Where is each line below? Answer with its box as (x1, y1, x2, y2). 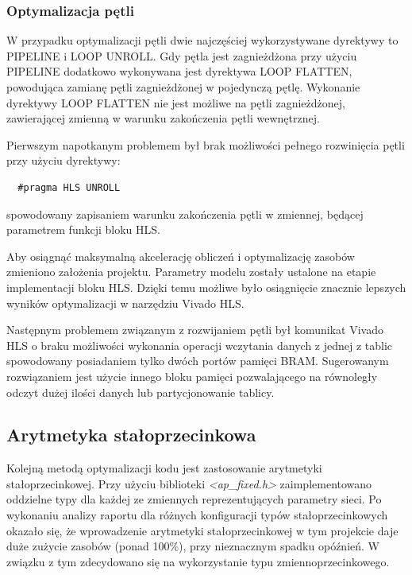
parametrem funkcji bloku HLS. (6, 221, 160, 238)
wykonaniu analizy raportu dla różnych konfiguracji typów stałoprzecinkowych (6, 507, 388, 523)
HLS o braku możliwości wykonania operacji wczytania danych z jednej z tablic (6, 336, 393, 353)
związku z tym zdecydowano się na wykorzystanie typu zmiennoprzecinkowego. (6, 553, 390, 569)
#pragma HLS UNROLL (17, 181, 121, 193)
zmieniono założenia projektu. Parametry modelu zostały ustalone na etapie (6, 263, 376, 280)
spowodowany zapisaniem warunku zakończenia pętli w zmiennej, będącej (6, 205, 364, 222)
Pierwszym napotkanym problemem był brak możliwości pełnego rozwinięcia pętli (6, 136, 405, 153)
